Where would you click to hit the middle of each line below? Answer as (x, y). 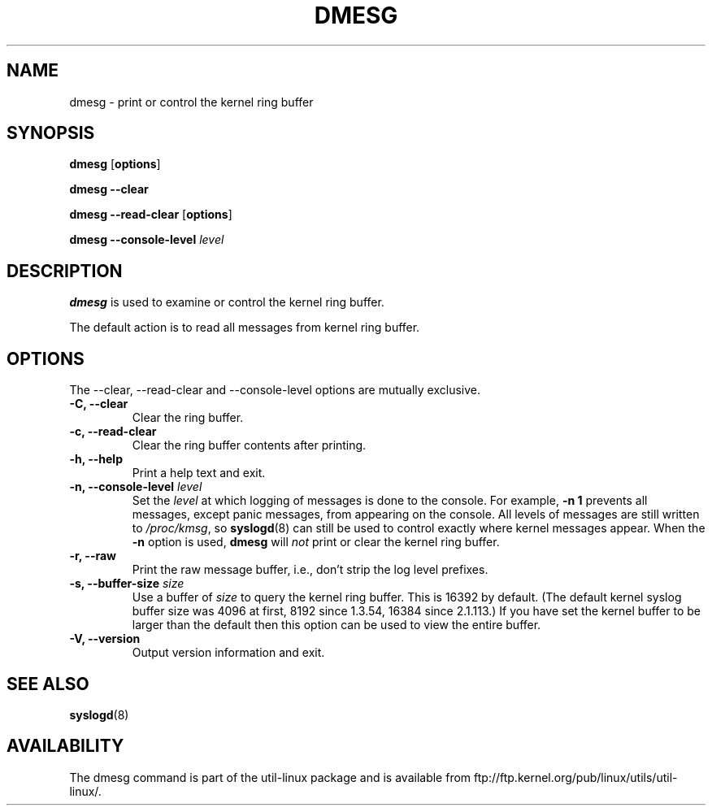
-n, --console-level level (136, 487)
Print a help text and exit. (199, 473)
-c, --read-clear (113, 432)
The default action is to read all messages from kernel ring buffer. (245, 328)
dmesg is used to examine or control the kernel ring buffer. (227, 302)
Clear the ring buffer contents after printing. (249, 445)
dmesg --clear (109, 189)
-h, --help (96, 459)
